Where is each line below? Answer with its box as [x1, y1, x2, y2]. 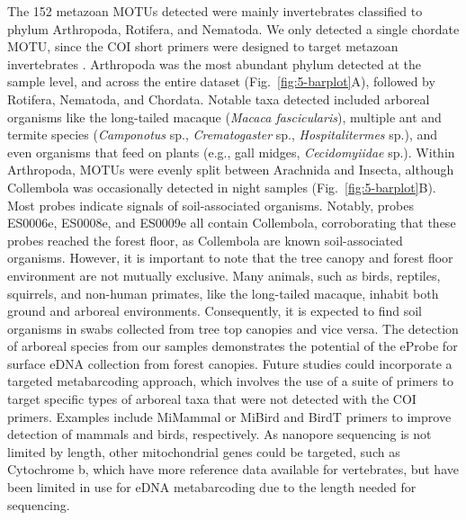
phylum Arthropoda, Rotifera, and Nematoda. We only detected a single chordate [7, 19, 460, 38]
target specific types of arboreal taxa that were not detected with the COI [7, 390, 417, 408]
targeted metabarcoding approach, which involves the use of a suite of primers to [7, 372, 453, 390]
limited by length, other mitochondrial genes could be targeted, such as [7, 442, 400, 461]
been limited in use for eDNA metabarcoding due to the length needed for [7, 478, 417, 497]
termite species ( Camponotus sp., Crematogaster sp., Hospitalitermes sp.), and [7, 125, 438, 144]
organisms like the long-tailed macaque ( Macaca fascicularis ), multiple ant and [7, 107, 442, 126]
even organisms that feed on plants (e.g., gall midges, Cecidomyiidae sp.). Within [7, 142, 455, 161]
